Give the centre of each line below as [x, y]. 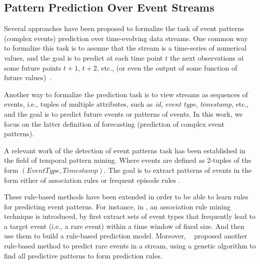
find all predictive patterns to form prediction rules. [83, 255]
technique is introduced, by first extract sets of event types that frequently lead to [130, 216]
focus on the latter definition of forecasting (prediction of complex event [114, 123]
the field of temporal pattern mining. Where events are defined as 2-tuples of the [128, 160]
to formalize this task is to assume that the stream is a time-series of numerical [125, 48]
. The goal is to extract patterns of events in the [178, 170]
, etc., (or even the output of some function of [167, 67]
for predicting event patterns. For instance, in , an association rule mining [117, 206]
